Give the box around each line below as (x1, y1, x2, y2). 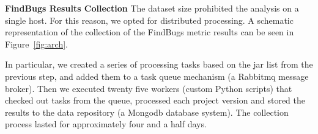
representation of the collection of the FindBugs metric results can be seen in (5, 26, 294, 38)
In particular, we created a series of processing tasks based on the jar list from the (5, 58, 313, 71)
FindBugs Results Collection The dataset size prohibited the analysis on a (5, 2, 299, 14)
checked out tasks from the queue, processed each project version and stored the (5, 94, 305, 107)
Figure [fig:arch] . (5, 37, 68, 50)
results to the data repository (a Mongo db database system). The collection (5, 105, 289, 118)
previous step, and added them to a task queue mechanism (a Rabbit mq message (5, 69, 309, 82)
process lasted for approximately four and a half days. (5, 118, 207, 130)
